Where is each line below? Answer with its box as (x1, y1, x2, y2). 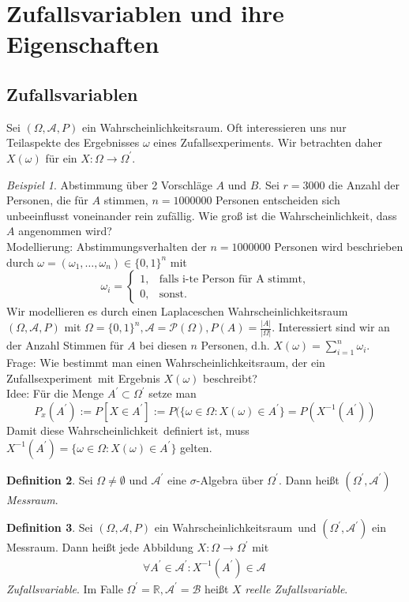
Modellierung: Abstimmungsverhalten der (6, 237, 207, 254)
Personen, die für (6, 192, 88, 208)
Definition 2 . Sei (6, 471, 93, 488)
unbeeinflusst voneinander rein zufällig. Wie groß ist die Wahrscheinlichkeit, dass (6, 207, 397, 223)
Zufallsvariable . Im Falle (6, 580, 123, 596)
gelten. (180, 439, 212, 455)
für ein (45, 149, 77, 166)
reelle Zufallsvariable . (245, 580, 348, 596)
